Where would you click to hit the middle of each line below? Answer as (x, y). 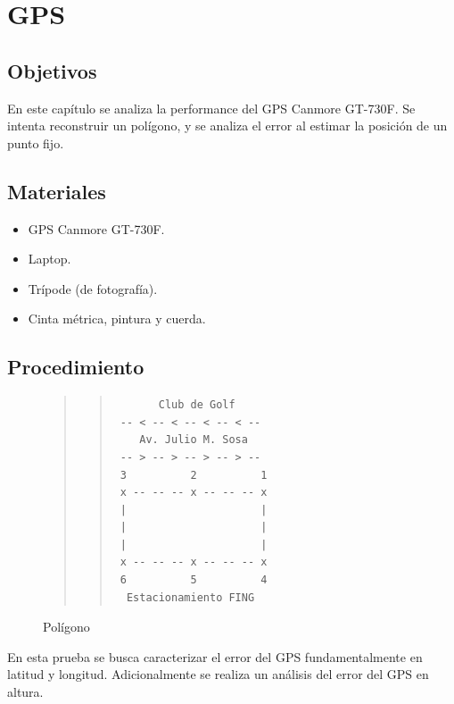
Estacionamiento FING (190, 597)
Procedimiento (76, 367)
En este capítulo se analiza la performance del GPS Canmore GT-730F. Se (211, 108)
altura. (25, 692)
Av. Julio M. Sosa (194, 440)
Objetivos (52, 70)
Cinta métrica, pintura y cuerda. (117, 318)
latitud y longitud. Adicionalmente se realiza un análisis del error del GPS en (218, 674)
